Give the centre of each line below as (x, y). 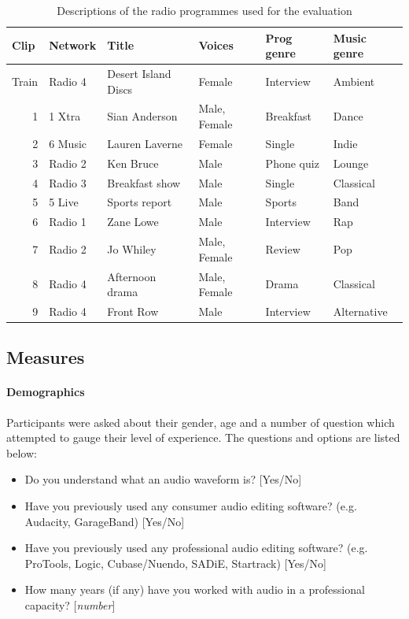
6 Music (68, 143)
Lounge (351, 163)
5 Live (64, 202)
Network (73, 45)
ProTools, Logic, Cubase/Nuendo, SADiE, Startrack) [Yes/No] (175, 563)
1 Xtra (65, 116)
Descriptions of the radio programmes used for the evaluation (204, 10)
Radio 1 (68, 222)
